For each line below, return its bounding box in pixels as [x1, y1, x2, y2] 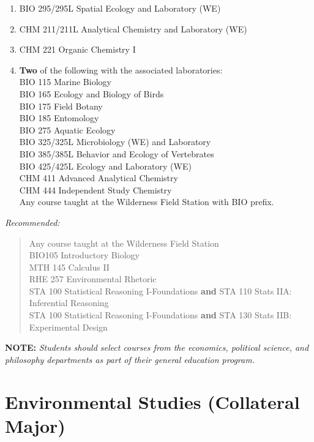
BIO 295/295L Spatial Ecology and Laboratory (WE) [19, 2, 221, 14]
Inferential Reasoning [29, 296, 109, 309]
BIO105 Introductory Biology [29, 249, 140, 261]
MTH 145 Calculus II [29, 260, 110, 273]
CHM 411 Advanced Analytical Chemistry [19, 171, 178, 184]
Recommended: [5, 215, 60, 228]
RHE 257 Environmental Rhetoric [29, 272, 157, 285]
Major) [5, 413, 65, 438]
